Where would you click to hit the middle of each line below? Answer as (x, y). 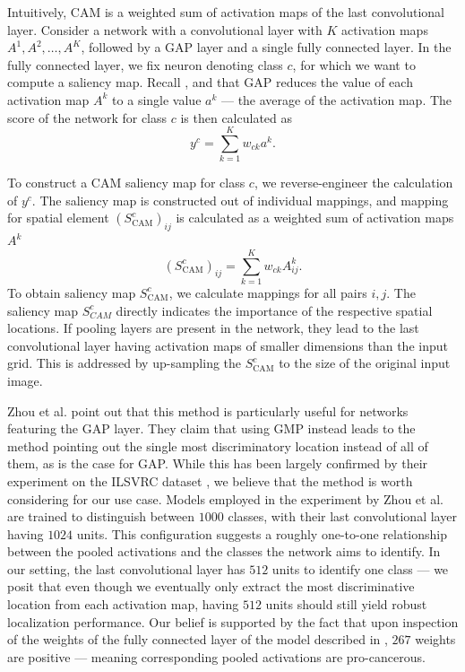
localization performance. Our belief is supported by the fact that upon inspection (233, 621)
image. (25, 380)
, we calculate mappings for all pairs (268, 292)
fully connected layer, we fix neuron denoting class (145, 64)
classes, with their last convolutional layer (342, 516)
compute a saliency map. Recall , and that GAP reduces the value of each (210, 82)
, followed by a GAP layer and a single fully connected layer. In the (266, 47)
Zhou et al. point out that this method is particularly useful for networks (208, 410)
